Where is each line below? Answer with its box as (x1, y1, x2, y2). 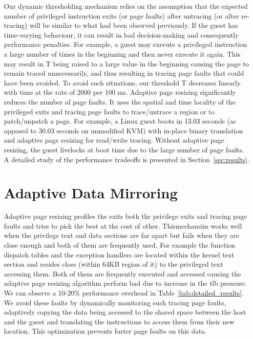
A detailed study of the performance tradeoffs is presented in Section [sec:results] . (4, 154, 250, 164)
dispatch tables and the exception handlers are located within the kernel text (4, 249, 234, 259)
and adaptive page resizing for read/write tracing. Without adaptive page (4, 135, 224, 145)
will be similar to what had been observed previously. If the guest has (29, 20, 238, 30)
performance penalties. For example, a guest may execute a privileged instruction (4, 39, 247, 49)
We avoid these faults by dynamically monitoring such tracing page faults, (4, 297, 226, 307)
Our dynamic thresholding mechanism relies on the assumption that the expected (4, 1, 248, 11)
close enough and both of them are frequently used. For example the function (4, 240, 235, 250)
